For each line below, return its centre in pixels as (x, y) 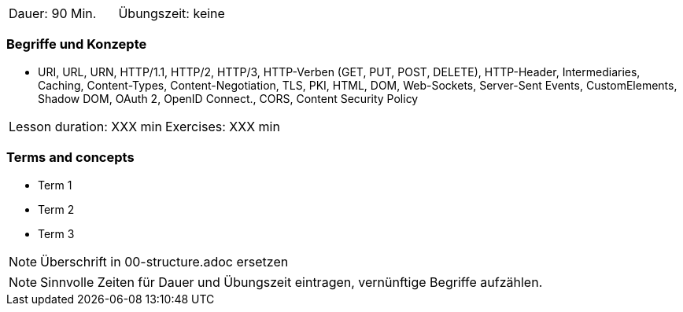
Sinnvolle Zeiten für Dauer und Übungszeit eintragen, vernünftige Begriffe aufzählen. (292, 282)
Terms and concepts (70, 158)
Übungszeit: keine (172, 13)
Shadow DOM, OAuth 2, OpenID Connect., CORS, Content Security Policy (228, 98)
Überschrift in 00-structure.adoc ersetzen (164, 261)
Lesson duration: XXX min (85, 126)
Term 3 (56, 233)
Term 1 (55, 185)
